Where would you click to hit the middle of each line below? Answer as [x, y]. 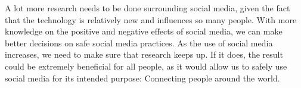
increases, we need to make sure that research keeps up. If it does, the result [144, 54]
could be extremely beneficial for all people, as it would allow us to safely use [146, 66]
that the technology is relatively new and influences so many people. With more [151, 19]
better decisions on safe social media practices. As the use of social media [139, 43]
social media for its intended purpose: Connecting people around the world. [142, 78]
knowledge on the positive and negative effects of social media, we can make [144, 31]
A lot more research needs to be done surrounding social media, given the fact [148, 8]
